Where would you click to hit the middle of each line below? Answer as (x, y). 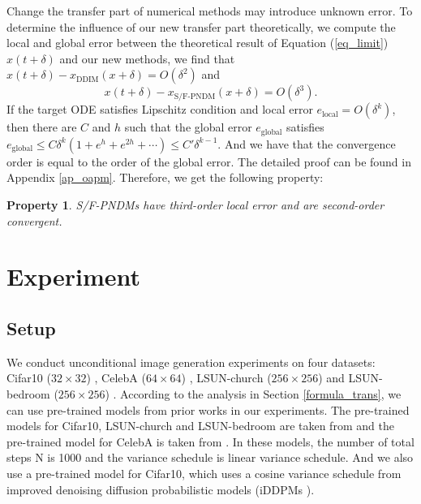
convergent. (34, 220)
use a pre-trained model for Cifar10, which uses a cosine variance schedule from (204, 473)
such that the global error (188, 127)
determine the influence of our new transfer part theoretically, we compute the (201, 26)
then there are (42, 127)
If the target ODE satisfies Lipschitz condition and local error (160, 109)
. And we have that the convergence (307, 143)
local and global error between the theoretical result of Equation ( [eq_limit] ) (198, 43)
